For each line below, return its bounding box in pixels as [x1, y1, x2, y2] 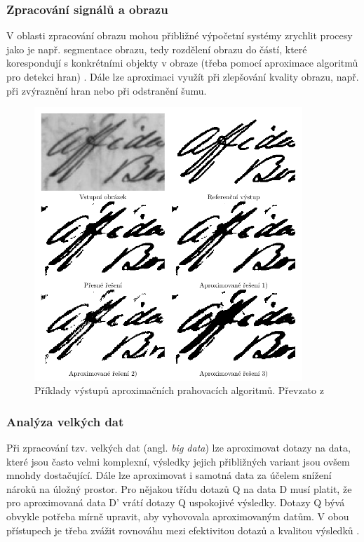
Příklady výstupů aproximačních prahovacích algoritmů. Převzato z [34, 383, 324, 398]
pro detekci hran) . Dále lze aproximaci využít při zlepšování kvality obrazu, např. [6, 69, 359, 83]
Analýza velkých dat [6, 412, 124, 430]
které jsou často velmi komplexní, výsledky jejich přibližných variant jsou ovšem [6, 454, 350, 468]
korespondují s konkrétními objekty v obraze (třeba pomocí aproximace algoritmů [6, 55, 358, 70]
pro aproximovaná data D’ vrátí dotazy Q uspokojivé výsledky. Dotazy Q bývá [6, 495, 345, 510]
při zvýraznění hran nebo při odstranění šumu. [6, 83, 207, 97]
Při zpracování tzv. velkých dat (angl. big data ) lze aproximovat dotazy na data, [6, 440, 351, 454]
